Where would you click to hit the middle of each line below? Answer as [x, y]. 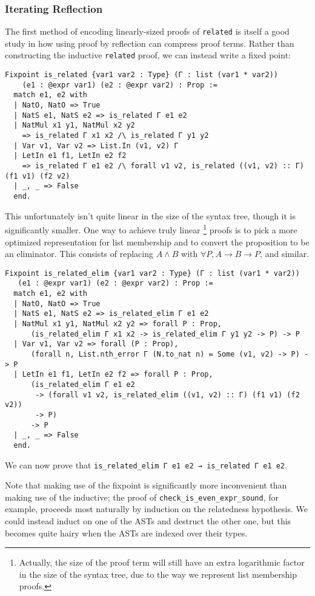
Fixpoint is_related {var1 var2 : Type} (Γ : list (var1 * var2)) [142, 75]
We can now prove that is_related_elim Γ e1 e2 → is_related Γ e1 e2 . [146, 464]
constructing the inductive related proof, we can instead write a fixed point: [148, 55]
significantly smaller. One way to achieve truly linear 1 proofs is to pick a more [151, 229]
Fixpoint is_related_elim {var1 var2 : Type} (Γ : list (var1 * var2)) [152, 273]
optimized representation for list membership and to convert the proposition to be [157, 241]
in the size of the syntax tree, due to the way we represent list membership [158, 574]
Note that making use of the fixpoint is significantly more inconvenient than [146, 485]
